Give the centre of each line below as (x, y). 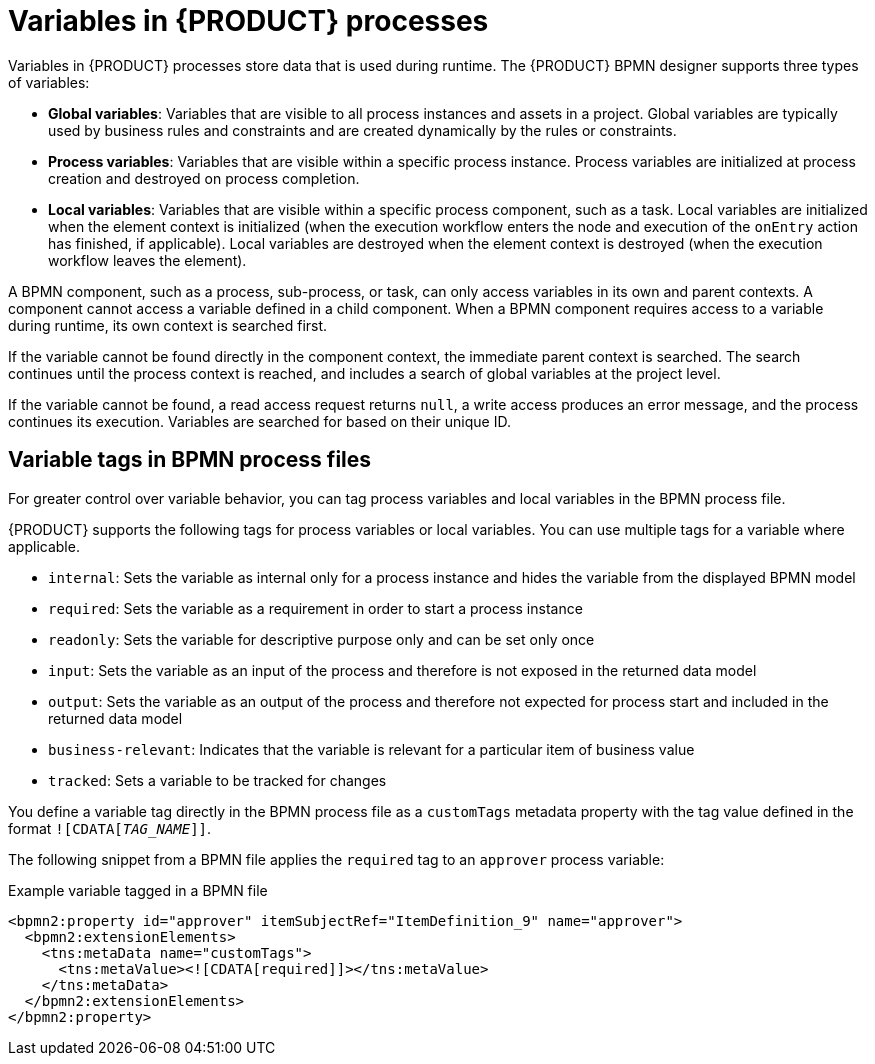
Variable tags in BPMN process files (190, 460)
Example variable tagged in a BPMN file (138, 890)
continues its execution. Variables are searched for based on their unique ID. (259, 421)
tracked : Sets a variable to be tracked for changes (217, 780)
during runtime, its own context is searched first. (168, 325)
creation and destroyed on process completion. (204, 178)
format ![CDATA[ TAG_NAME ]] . (110, 828)
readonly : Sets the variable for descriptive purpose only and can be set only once (321, 639)
